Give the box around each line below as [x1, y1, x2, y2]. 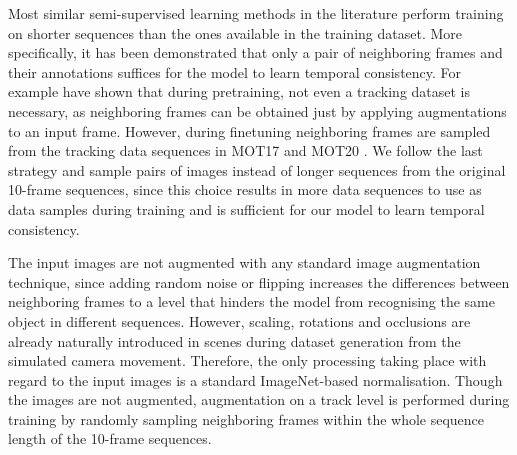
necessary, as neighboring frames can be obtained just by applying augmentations [8, 100, 507, 121]
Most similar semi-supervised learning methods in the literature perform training [8, 3, 504, 23]
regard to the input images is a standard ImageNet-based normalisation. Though [8, 369, 503, 390]
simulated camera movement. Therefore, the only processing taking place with [8, 350, 487, 371]
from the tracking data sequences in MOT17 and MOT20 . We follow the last [8, 140, 483, 161]
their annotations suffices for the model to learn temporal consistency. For [8, 61, 462, 82]
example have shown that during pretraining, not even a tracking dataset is [8, 81, 471, 102]
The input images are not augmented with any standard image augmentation [8, 252, 481, 273]
